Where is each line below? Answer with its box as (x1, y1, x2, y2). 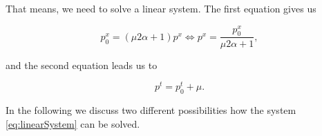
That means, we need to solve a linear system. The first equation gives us (6, 1, 316, 15)
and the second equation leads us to (6, 57, 158, 72)
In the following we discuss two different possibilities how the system (6, 102, 296, 117)
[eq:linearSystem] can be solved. (6, 116, 140, 130)
